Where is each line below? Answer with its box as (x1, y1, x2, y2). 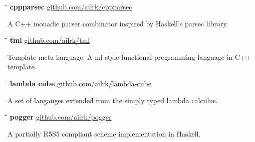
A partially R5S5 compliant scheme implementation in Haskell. (8, 128, 201, 139)
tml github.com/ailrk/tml (10, 35, 90, 45)
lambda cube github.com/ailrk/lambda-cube (10, 78, 151, 88)
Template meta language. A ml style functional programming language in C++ (8, 51, 251, 62)
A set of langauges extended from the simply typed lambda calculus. (8, 95, 218, 105)
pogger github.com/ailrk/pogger (10, 112, 112, 122)
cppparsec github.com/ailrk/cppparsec (10, 1, 132, 11)
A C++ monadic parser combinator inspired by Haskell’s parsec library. (8, 18, 228, 28)
